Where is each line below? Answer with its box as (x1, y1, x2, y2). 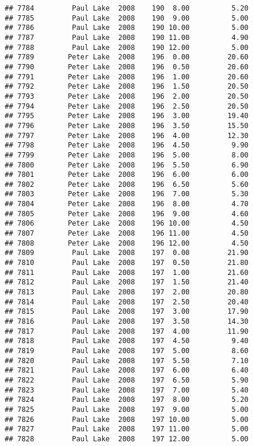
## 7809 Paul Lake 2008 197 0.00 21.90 (5, 249, 249, 257)
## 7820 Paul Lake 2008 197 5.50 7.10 (5, 356, 249, 365)
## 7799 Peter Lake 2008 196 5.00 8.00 (5, 150, 249, 159)
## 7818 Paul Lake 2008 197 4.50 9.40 (5, 337, 249, 346)
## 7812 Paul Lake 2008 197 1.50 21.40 (5, 278, 249, 287)
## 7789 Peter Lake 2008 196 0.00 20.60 (5, 53, 249, 62)
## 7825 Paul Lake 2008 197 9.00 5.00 (5, 405, 249, 414)
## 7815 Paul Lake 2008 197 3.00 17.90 (5, 307, 249, 316)
